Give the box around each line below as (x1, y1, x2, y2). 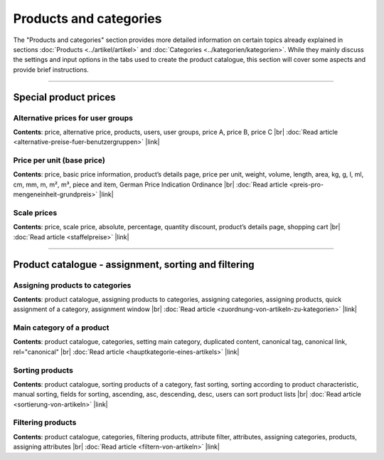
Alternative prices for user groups (13, 113, 134, 122)
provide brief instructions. (13, 65, 89, 74)
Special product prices (13, 91, 117, 103)
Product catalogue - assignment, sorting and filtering (13, 258, 255, 271)
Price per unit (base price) (13, 155, 106, 165)
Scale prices (13, 207, 58, 217)
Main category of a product (13, 323, 110, 333)
